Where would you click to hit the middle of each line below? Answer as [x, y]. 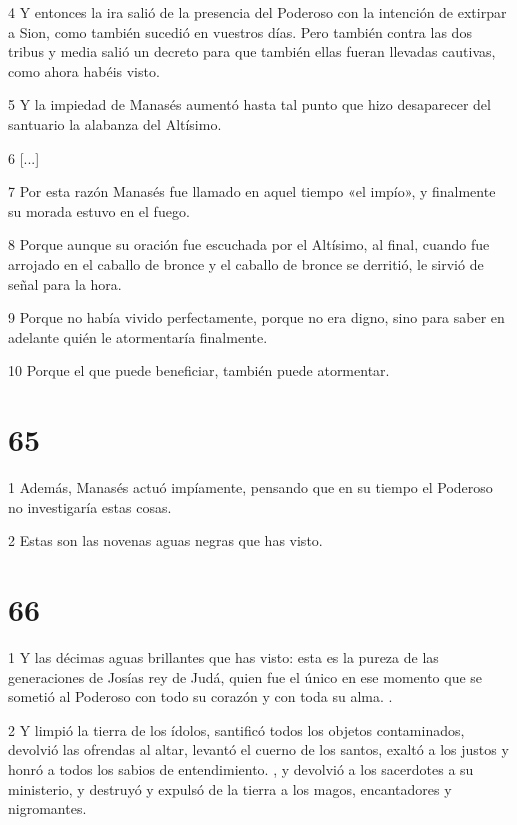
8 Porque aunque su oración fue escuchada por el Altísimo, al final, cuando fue [249, 244]
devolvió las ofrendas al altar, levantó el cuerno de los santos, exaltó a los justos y [258, 749]
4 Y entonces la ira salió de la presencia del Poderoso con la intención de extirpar [257, 12]
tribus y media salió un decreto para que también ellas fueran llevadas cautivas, [252, 51]
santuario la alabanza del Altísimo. [115, 123]
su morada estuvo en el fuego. [99, 210]
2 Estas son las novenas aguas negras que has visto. [165, 540]
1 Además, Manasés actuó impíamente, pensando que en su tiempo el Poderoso [250, 487]
